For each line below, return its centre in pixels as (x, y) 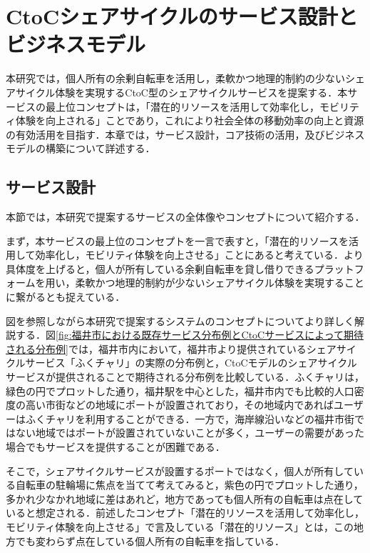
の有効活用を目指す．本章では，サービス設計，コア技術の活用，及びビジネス (185, 134)
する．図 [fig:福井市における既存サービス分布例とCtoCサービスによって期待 (190, 335)
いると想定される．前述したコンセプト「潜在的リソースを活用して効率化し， (185, 513)
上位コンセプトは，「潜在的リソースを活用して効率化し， (187, 106)
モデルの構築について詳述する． (81, 148)
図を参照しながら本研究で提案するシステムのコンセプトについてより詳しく (180, 320)
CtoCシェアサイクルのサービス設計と (182, 16)
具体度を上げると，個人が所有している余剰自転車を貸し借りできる (160, 268)
